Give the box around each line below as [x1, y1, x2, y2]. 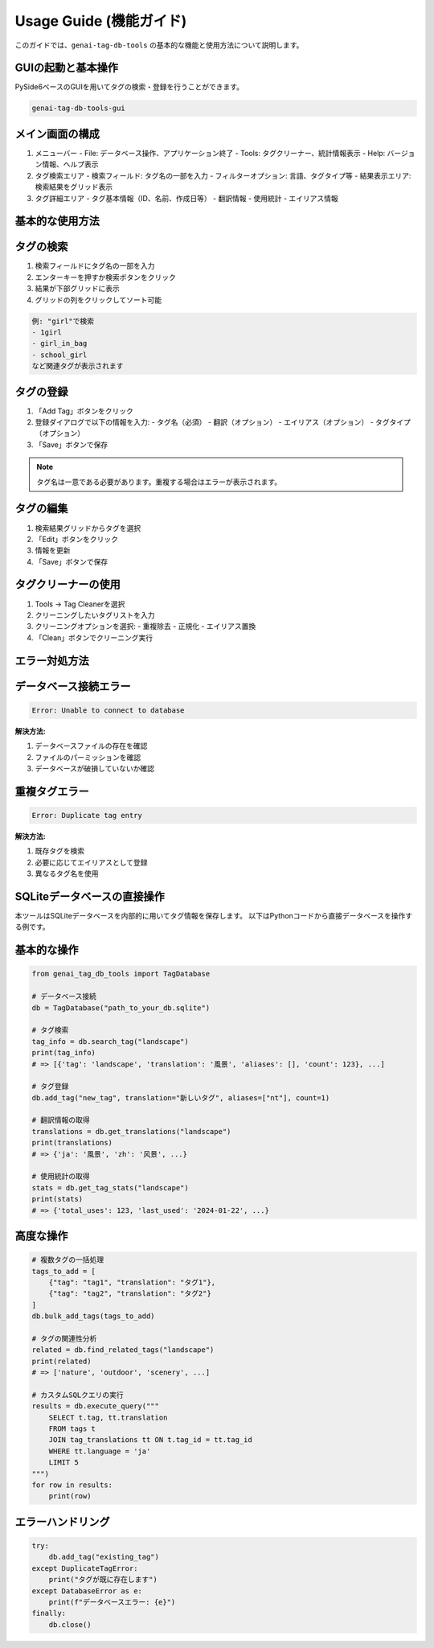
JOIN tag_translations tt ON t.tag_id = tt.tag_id [48, 1436, 252, 1445]
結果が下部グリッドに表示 [35, 284, 120, 294]
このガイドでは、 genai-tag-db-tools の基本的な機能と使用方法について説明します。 [14, 40, 304, 50]
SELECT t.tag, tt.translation [48, 1412, 168, 1422]
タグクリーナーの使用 [14, 577, 121, 591]
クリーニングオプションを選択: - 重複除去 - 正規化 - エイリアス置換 [35, 622, 256, 631]
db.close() [48, 1620, 92, 1629]
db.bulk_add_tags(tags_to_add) [31, 1312, 156, 1321]
